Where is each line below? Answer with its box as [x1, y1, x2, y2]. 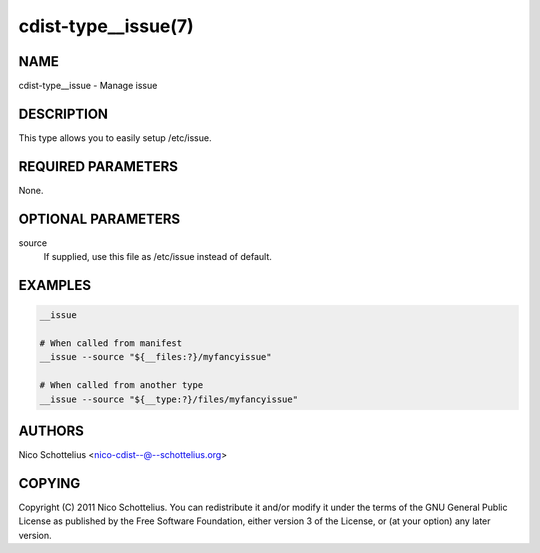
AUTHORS [18, 422, 85, 439]
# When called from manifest [39, 337, 183, 349]
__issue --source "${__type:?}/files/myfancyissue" [39, 393, 299, 405]
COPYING [18, 475, 81, 492]
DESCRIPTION [18, 105, 109, 122]
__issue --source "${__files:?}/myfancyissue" [39, 351, 272, 363]
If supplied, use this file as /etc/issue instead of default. [43, 251, 272, 263]
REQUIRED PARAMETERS [18, 158, 179, 175]
